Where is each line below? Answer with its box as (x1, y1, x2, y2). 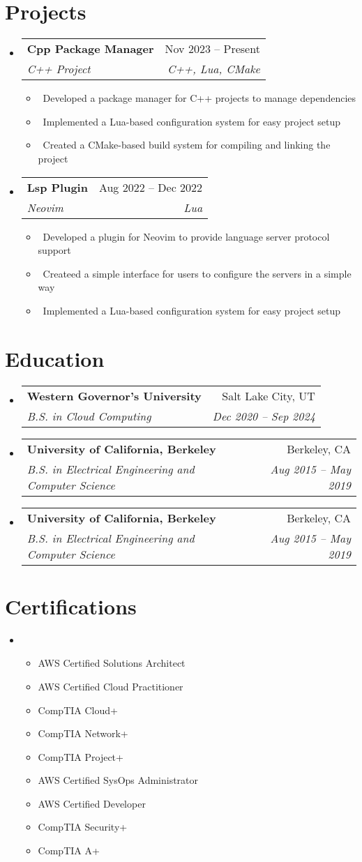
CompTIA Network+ (38, 726, 128, 741)
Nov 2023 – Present (165, 40, 260, 57)
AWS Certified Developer (38, 796, 146, 810)
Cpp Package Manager (27, 40, 154, 57)
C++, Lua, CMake (167, 61, 260, 77)
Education (5, 344, 105, 372)
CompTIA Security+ (38, 819, 128, 834)
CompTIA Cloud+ (38, 702, 118, 717)
